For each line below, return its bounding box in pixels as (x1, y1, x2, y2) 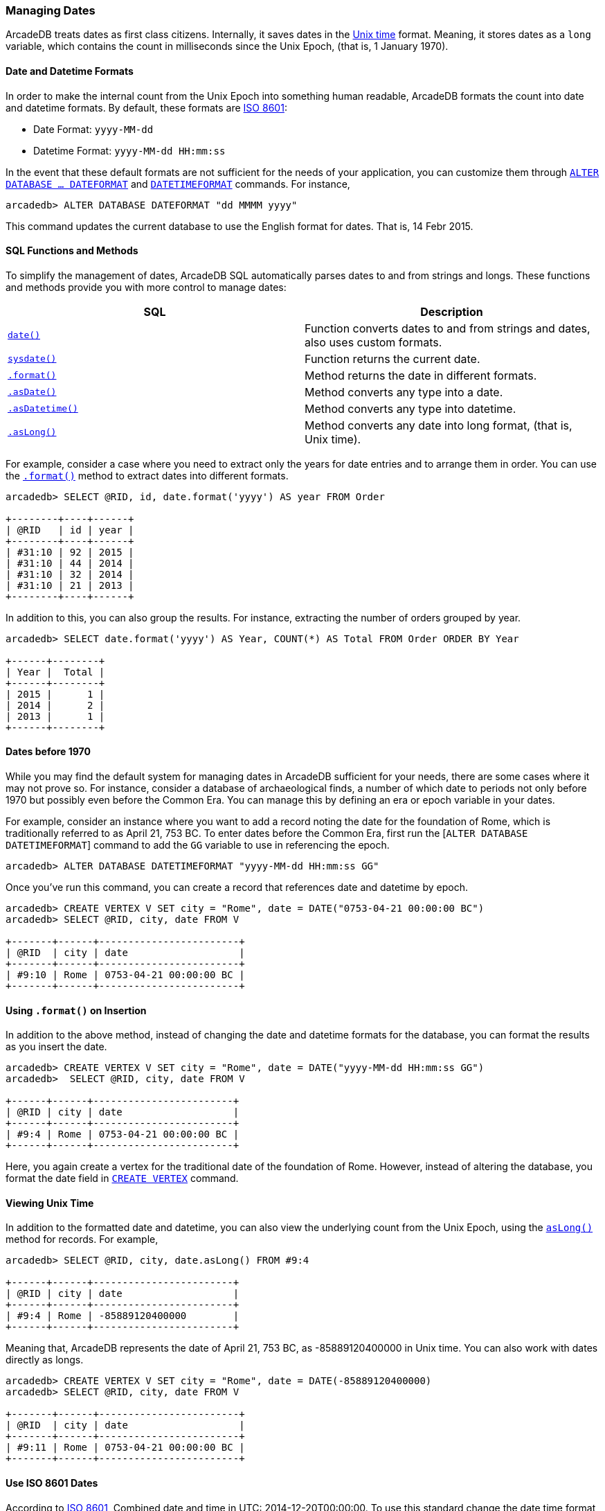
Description (420, 304, 483, 319)
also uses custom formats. (305, 335, 442, 349)
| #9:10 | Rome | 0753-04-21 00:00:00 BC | (6, 969, 245, 981)
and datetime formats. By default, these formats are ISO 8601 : (6, 101, 287, 114)
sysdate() (8, 353, 57, 364)
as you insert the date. (6, 1041, 107, 1053)
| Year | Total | (6, 666, 105, 678)
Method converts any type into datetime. (305, 401, 516, 416)
